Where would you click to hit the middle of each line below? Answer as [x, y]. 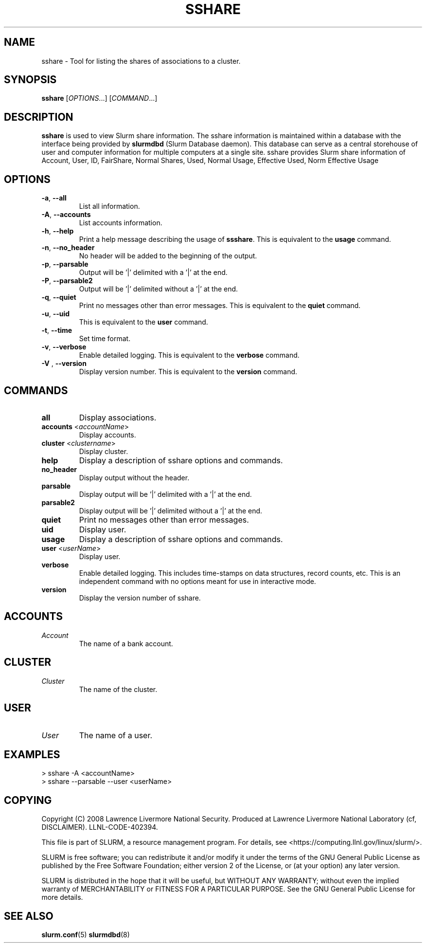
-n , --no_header [68, 248]
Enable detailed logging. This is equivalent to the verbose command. [189, 355]
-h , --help [58, 231]
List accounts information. [121, 223]
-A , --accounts [66, 215]
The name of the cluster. [118, 689]
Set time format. [105, 339]
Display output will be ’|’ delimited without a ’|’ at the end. [171, 510]
